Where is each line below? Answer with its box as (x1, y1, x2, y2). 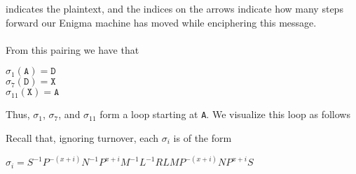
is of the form (173, 131, 232, 145)
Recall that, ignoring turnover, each (6, 131, 159, 145)
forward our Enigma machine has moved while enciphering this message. (6, 15, 317, 29)
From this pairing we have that (6, 42, 139, 57)
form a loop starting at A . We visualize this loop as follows (100, 107, 350, 122)
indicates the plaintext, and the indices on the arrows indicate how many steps (6, 1, 343, 15)
